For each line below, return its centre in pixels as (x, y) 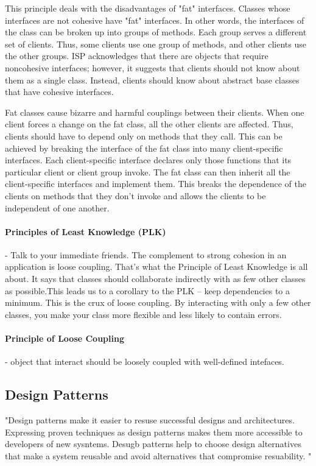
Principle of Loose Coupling (65, 338)
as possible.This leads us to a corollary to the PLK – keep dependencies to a (148, 290)
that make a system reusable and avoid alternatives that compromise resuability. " (158, 455)
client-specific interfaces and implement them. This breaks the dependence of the (156, 184)
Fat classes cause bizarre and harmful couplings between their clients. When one (155, 112)
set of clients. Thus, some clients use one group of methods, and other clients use (156, 44)
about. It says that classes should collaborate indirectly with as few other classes (155, 279)
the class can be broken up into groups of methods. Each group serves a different (156, 32)
